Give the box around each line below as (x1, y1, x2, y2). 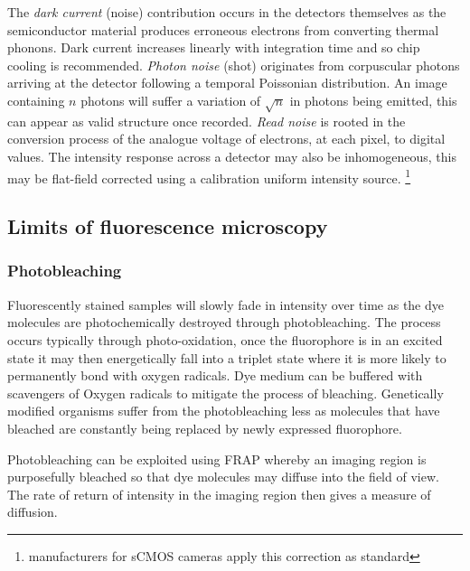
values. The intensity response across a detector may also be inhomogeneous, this (7, 146, 456, 165)
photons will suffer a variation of (80, 90, 261, 109)
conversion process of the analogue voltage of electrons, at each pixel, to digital (7, 129, 446, 148)
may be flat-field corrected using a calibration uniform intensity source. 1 (7, 165, 411, 187)
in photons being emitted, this (289, 90, 457, 109)
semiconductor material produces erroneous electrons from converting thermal (7, 20, 439, 39)
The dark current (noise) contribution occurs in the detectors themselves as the (7, 3, 446, 21)
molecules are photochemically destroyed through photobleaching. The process (7, 313, 441, 332)
